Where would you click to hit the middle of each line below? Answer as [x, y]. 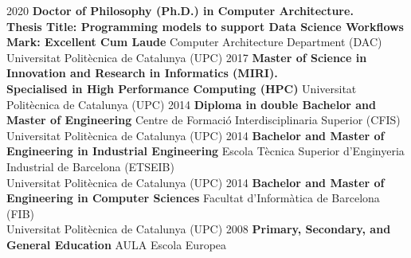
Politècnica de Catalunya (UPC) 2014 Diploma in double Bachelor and [191, 104]
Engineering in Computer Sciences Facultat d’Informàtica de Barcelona [193, 198]
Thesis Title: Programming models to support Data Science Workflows [205, 26]
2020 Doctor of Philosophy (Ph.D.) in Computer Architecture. [180, 10]
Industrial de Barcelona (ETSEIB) [90, 166]
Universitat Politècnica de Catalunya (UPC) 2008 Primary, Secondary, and [199, 229]
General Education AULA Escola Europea [117, 244]
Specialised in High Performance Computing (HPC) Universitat [182, 88]
